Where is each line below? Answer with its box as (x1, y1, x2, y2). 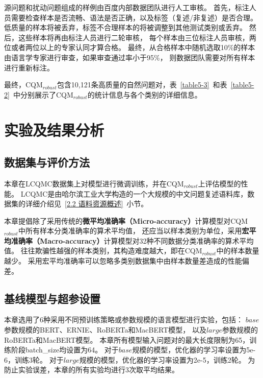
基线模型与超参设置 (4, 290, 100, 306)
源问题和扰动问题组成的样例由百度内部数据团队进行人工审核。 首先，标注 (4, 2, 249, 12)
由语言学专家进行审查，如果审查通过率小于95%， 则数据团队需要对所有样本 (4, 52, 255, 62)
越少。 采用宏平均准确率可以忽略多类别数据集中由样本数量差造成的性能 (4, 255, 242, 266)
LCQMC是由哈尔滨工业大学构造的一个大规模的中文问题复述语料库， (20, 188, 248, 199)
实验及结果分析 (4, 119, 104, 140)
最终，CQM (4, 79, 43, 90)
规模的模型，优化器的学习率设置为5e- (132, 344, 256, 355)
